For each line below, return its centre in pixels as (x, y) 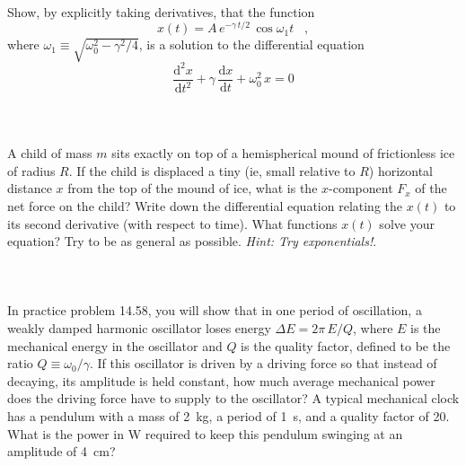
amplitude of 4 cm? (62, 451)
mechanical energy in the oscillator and (115, 345)
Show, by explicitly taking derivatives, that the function (161, 11)
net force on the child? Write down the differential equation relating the (205, 205)
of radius (31, 170)
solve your (407, 223)
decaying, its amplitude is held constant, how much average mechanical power (221, 380)
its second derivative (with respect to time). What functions (172, 223)
